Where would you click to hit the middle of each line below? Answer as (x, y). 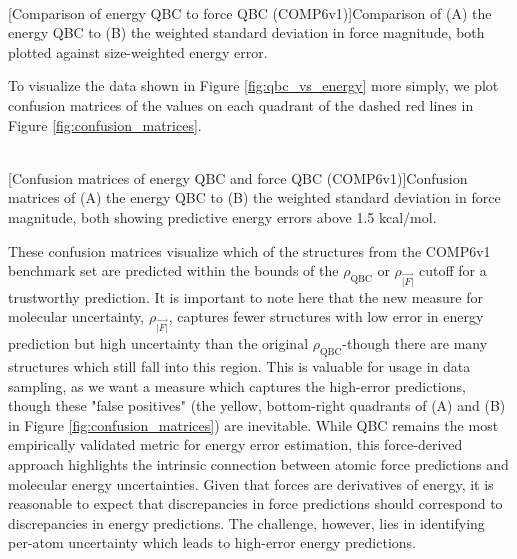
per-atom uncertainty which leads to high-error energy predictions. (212, 542)
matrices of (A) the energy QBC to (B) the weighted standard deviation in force (254, 197)
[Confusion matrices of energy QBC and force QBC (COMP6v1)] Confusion (238, 177)
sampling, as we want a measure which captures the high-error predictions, (237, 385)
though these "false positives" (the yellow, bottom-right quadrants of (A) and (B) (257, 405)
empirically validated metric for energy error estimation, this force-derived (235, 444)
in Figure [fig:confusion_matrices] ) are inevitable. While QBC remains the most (253, 424)
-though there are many (415, 343)
